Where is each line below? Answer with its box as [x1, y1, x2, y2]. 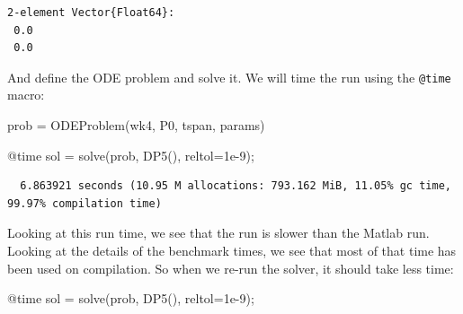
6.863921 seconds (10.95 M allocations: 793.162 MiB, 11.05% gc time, [20, 179, 451, 193]
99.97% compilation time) [7, 196, 162, 210]
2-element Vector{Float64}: [7, 6, 175, 19]
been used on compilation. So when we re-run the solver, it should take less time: [7, 258, 454, 277]
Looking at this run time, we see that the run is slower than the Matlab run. [7, 223, 430, 242]
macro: [7, 85, 45, 104]
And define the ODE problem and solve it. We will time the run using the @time [7, 67, 451, 86]
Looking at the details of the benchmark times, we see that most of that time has [7, 241, 457, 259]
